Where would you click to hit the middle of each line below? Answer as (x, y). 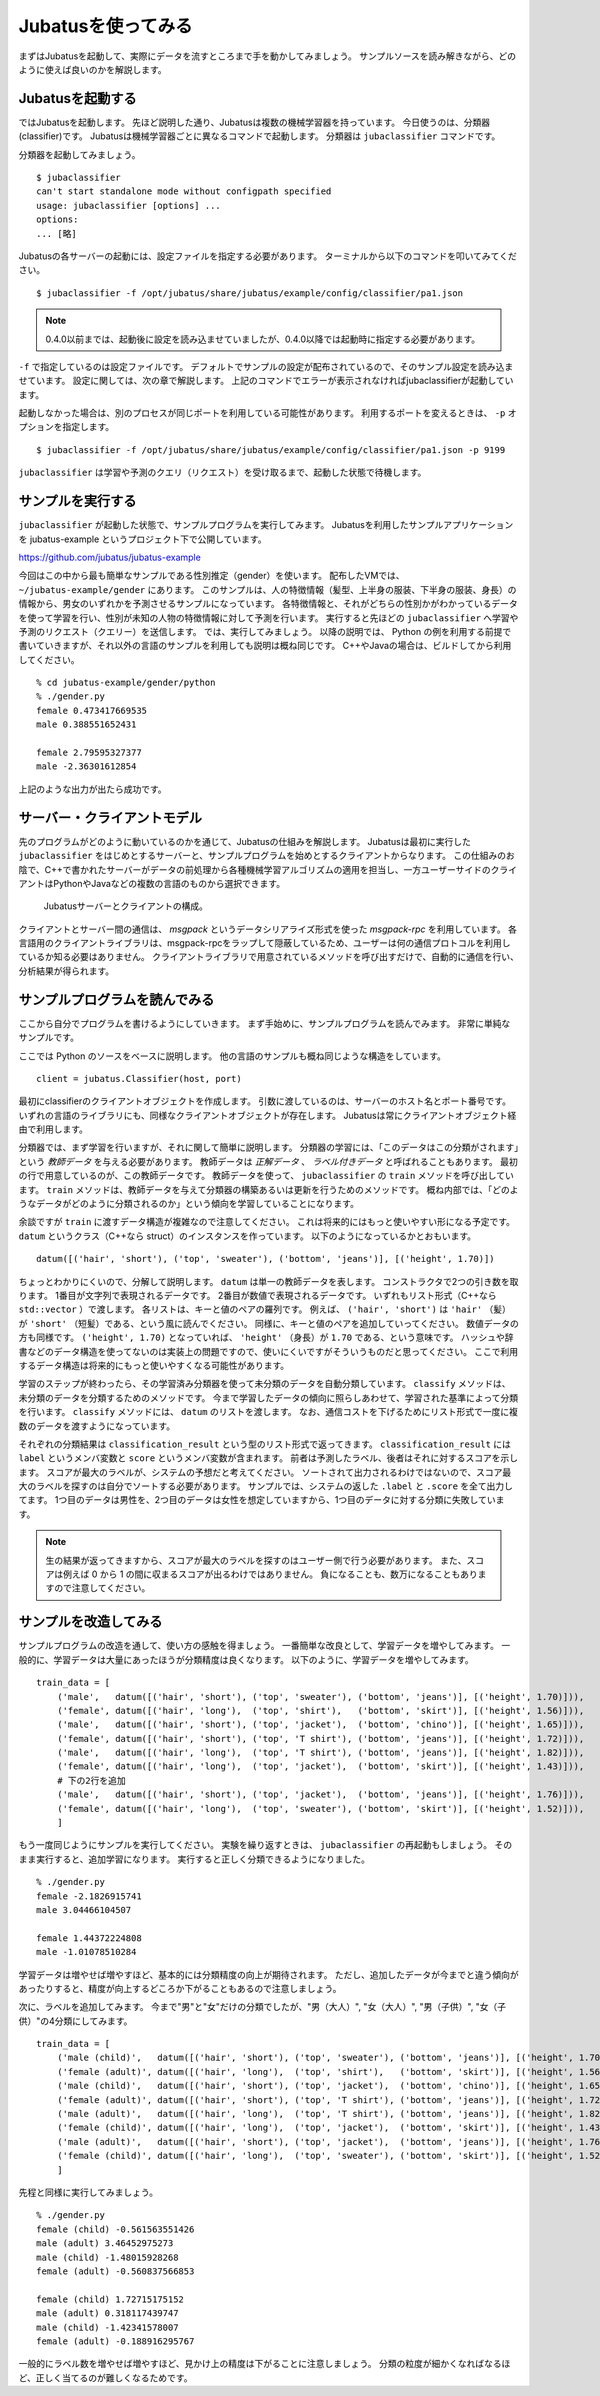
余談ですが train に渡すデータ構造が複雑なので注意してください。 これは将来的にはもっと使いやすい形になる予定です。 (266, 1222)
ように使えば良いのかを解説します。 (92, 69)
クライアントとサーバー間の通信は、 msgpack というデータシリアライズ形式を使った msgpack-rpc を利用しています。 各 (267, 929)
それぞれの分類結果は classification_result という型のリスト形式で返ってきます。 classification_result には (265, 1444)
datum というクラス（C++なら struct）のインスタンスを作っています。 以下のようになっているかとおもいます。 (247, 1236)
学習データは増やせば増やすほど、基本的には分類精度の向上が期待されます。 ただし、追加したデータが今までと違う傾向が (268, 1974)
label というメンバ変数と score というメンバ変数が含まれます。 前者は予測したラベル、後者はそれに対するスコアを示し (268, 1458)
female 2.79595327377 (89, 753)
